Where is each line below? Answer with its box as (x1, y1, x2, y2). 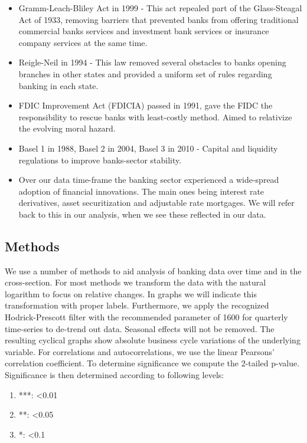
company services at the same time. (18, 36, 148, 48)
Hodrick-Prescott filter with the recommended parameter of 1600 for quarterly (5, 311, 288, 323)
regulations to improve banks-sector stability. (18, 153, 182, 166)
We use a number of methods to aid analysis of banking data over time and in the (5, 264, 302, 277)
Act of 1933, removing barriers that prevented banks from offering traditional (18, 13, 299, 25)
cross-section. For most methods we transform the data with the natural (5, 276, 266, 288)
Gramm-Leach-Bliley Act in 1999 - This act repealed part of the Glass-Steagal (18, 2, 302, 14)
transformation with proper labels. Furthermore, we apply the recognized (5, 299, 269, 311)
